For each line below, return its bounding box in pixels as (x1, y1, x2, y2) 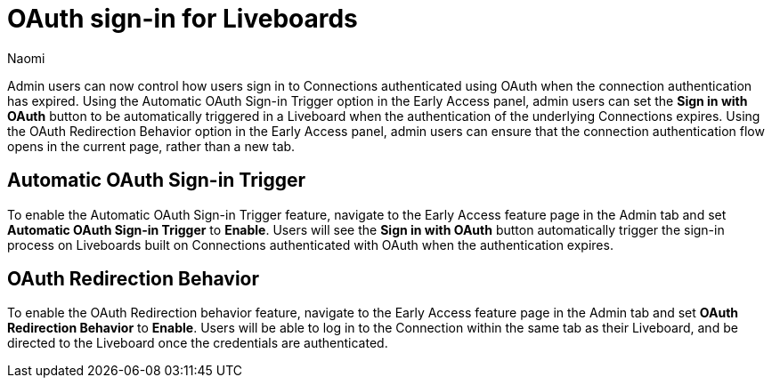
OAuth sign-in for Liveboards (7, 4, 358, 34)
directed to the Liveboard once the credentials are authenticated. (7, 335, 388, 351)
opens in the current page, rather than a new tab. (7, 138, 296, 154)
